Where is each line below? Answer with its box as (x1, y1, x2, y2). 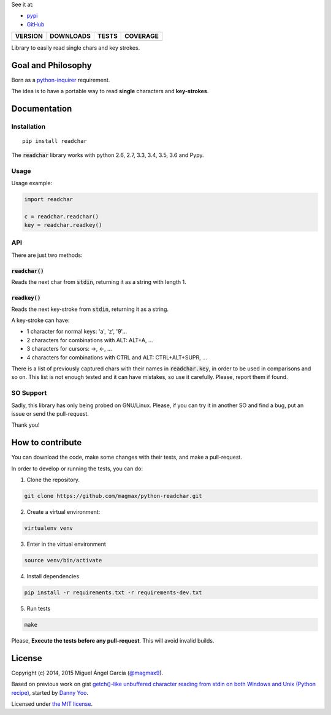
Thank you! (11, 421, 40, 429)
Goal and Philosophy (11, 60, 92, 71)
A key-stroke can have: (11, 316, 70, 324)
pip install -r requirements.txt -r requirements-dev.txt (24, 589, 202, 596)
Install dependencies (26, 572, 80, 579)
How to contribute (11, 437, 82, 448)
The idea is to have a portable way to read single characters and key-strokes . (11, 88, 209, 95)
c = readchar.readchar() (24, 213, 99, 220)
